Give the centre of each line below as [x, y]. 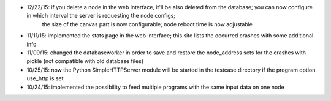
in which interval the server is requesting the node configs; [101, 16]
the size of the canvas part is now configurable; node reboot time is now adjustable [147, 24]
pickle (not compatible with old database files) [85, 61]
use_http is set [45, 78]
